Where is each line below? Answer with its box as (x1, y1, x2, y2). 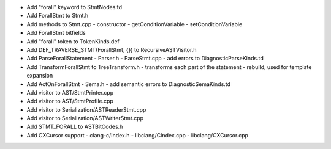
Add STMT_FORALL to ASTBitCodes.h (26, 123, 123, 131)
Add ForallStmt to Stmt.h (26, 12, 89, 20)
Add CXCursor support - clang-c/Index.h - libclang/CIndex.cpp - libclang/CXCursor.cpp (26, 131, 248, 139)
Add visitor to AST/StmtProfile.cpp (26, 98, 113, 105)
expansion (26, 72, 53, 79)
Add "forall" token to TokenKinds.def (26, 37, 120, 45)
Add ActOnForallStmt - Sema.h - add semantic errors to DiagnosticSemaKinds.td (26, 80, 231, 88)
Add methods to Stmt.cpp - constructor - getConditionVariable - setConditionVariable (26, 20, 243, 27)
